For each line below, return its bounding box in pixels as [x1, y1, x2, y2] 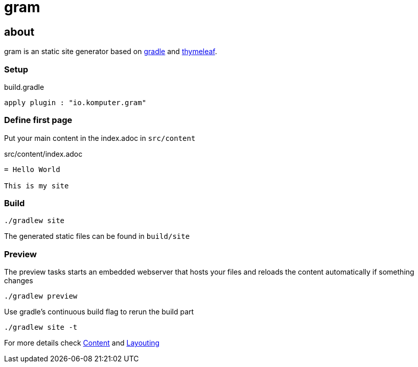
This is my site [4, 181, 69, 190]
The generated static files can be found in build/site [4, 232, 190, 241]
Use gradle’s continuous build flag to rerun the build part [4, 307, 194, 316]
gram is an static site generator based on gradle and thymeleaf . [4, 47, 217, 56]
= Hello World [4, 165, 60, 174]
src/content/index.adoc [4, 149, 83, 158]
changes [4, 276, 33, 285]
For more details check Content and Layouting [4, 338, 160, 348]
